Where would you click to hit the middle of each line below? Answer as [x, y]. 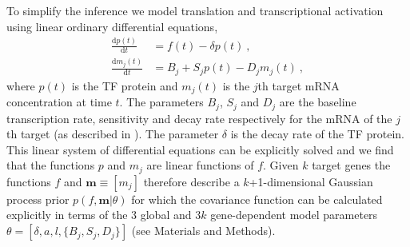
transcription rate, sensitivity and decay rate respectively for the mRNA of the [199, 118]
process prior [38, 199]
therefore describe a [191, 181]
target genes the [351, 165]
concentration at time [59, 102]
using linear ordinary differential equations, [112, 26]
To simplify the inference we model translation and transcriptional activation [195, 10]
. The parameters [161, 102]
